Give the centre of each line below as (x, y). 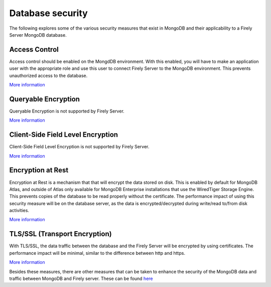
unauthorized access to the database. (48, 75)
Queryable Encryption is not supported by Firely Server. (67, 111)
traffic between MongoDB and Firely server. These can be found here (81, 278)
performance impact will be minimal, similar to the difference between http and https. (97, 253)
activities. (19, 211)
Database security (48, 13)
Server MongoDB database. (38, 35)
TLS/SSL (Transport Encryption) (61, 234)
